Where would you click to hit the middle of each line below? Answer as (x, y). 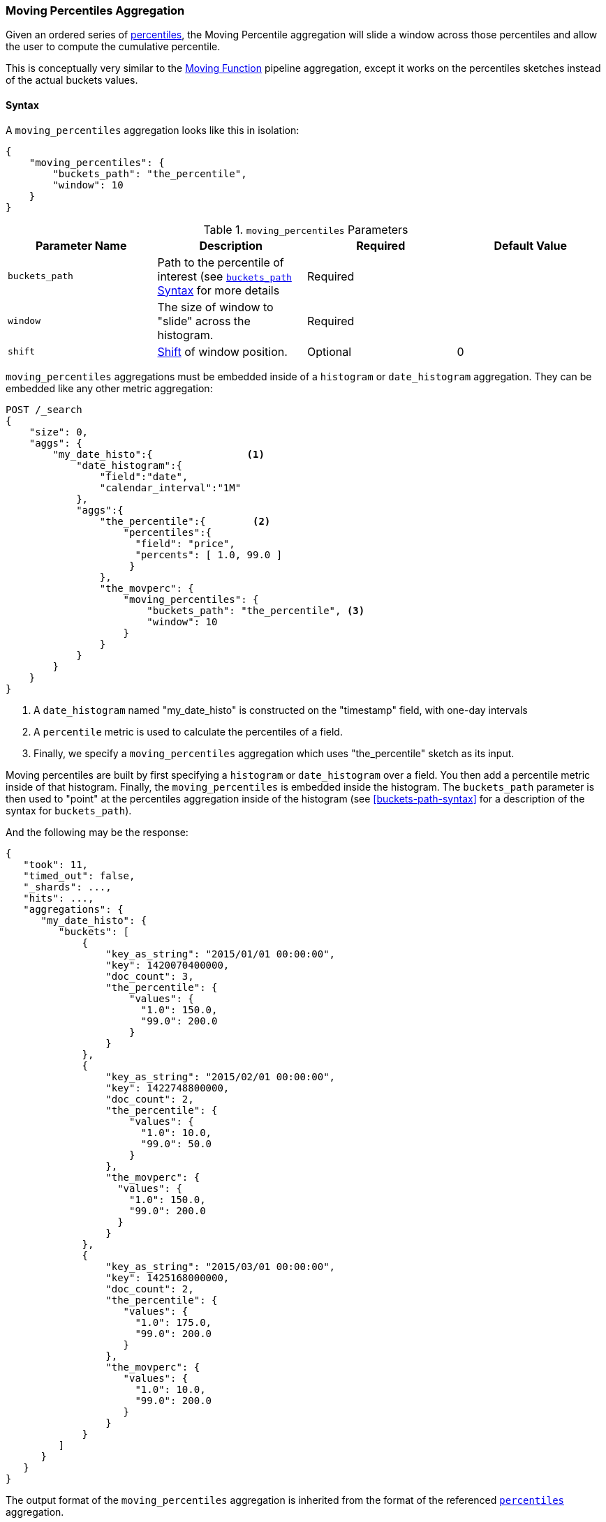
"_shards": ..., (67, 887)
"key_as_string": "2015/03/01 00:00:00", (221, 1266)
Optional (330, 351)
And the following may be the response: (97, 832)
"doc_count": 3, (150, 976)
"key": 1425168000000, (168, 1277)
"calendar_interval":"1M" (170, 487)
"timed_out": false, (79, 875)
